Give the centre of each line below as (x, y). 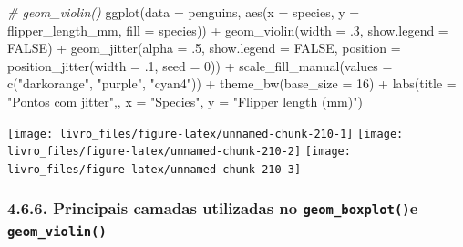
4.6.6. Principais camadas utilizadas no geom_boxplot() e (213, 208)
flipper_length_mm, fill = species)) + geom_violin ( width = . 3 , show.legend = (228, 30)
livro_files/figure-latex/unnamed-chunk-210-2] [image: (179, 152)
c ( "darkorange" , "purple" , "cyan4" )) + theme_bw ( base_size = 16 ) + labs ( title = (232, 83)
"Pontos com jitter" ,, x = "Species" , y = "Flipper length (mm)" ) (185, 101)
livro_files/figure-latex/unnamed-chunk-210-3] (154, 169)
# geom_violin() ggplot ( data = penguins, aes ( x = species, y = (184, 12)
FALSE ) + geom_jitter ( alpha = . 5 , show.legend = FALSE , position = (204, 48)
